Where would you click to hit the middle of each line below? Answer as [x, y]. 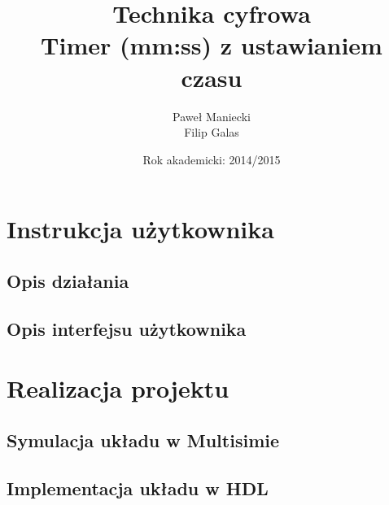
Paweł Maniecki [212, 116]
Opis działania [68, 280]
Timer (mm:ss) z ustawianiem [212, 45]
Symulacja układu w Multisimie [143, 440]
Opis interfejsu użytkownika [127, 328]
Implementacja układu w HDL [138, 488]
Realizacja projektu [118, 388]
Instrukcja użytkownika [140, 229]
